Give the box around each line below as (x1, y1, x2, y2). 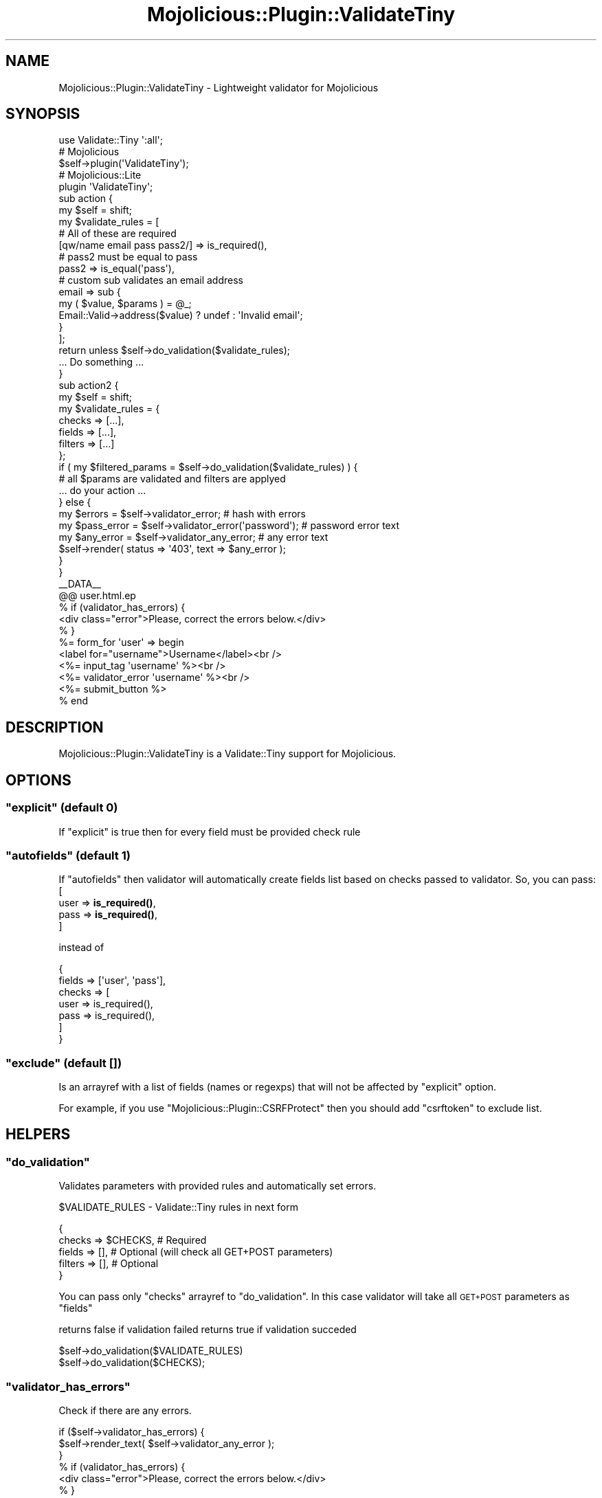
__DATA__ (58, 578, 102, 590)
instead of (58, 941, 104, 954)
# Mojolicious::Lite (58, 169, 142, 181)
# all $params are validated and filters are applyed (58, 473, 286, 485)
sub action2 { (58, 379, 119, 392)
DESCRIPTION (5, 718, 104, 736)
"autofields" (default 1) (5, 848, 131, 862)
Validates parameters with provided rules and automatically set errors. (58, 1180, 377, 1192)
